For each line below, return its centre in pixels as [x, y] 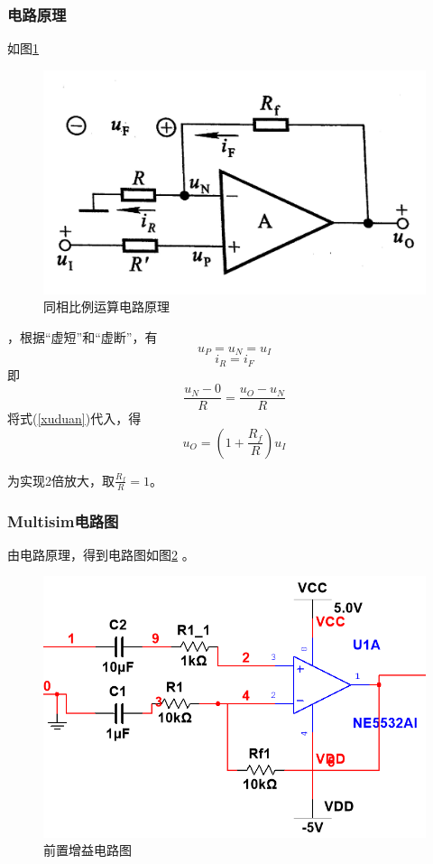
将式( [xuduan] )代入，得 [74, 418]
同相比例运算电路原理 [106, 307]
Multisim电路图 [63, 520]
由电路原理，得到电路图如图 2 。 [101, 554]
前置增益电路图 [88, 850]
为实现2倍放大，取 [61, 480]
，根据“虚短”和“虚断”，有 [83, 337]
